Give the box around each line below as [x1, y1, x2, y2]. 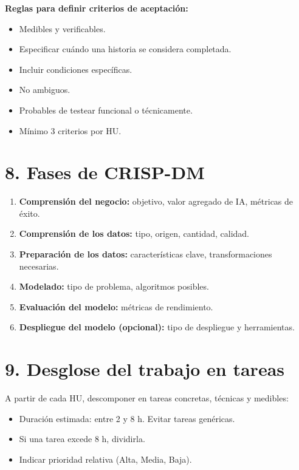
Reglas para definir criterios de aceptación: [5, 2, 188, 14]
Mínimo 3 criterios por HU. [19, 124, 122, 137]
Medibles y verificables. [19, 22, 106, 35]
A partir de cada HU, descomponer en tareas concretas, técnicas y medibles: [5, 392, 289, 404]
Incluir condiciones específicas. [19, 63, 132, 75]
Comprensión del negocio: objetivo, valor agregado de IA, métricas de [19, 195, 294, 208]
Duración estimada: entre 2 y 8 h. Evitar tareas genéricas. [19, 412, 235, 424]
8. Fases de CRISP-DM [5, 160, 205, 185]
